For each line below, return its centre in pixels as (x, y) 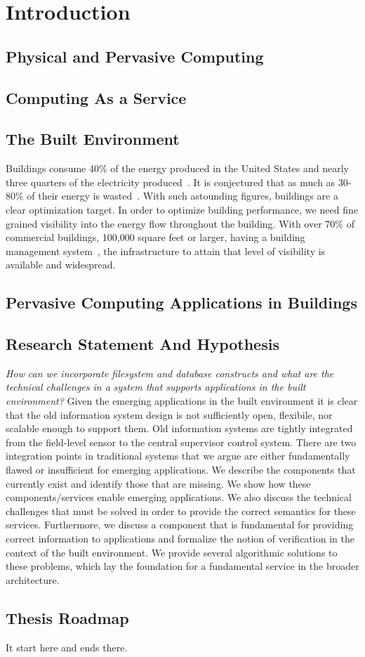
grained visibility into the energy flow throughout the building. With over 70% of (180, 223)
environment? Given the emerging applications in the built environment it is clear (182, 401)
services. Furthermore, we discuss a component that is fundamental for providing (180, 525)
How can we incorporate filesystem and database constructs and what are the (170, 373)
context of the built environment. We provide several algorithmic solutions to (172, 552)
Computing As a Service (96, 97)
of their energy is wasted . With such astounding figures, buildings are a (182, 196)
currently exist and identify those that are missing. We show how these (158, 483)
